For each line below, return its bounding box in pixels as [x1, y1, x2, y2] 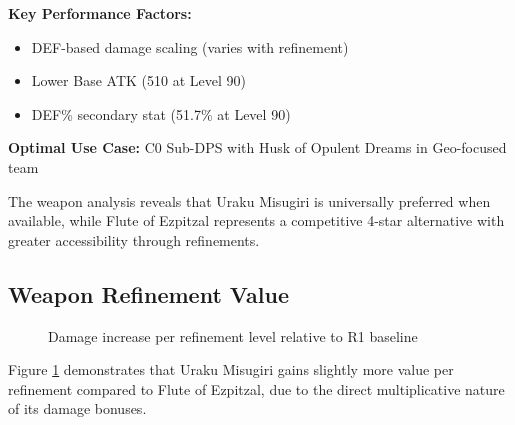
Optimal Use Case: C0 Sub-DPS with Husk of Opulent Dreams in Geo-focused [8, 137, 507, 158]
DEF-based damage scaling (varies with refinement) [31, 36, 349, 57]
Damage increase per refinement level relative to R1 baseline [48, 325, 418, 346]
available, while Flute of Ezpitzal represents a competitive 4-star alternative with [8, 210, 505, 231]
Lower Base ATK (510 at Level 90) [31, 70, 246, 91]
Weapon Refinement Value [8, 278, 289, 309]
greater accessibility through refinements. [8, 229, 260, 250]
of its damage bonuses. [8, 398, 147, 419]
